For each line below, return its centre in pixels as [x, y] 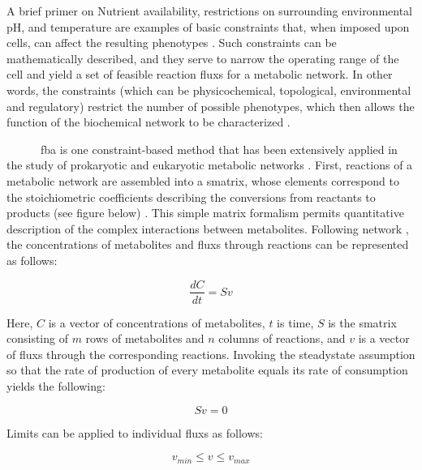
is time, [295, 322]
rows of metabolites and [145, 338]
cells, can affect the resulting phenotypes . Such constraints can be [172, 43]
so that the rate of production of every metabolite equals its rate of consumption [207, 370]
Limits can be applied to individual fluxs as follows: [135, 432]
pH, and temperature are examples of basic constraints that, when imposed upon [208, 26]
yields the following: [56, 385]
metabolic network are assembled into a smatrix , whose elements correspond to [203, 180]
